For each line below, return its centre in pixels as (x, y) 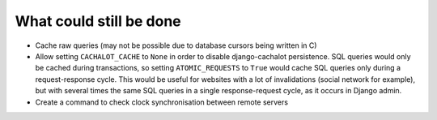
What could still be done (98, 21)
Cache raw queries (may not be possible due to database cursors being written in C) (176, 45)
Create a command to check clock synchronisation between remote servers (162, 102)
